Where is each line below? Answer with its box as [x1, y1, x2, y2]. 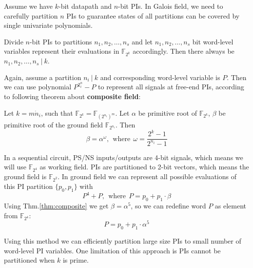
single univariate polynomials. [4, 20, 93, 30]
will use [4, 162, 26, 172]
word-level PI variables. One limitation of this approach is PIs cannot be [4, 245, 221, 255]
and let [132, 36, 153, 46]
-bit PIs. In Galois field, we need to [118, 1, 223, 11]
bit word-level [192, 36, 234, 46]
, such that [40, 107, 73, 118]
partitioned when [4, 255, 55, 265]
